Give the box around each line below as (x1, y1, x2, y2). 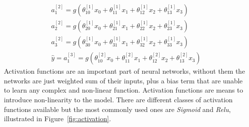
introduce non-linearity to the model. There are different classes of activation (4, 94, 233, 104)
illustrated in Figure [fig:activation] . (4, 113, 111, 124)
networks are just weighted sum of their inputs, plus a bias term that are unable (4, 75, 243, 85)
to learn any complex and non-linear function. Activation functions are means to (4, 85, 243, 95)
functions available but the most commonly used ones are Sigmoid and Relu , (4, 104, 231, 114)
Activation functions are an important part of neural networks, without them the (4, 66, 245, 76)
